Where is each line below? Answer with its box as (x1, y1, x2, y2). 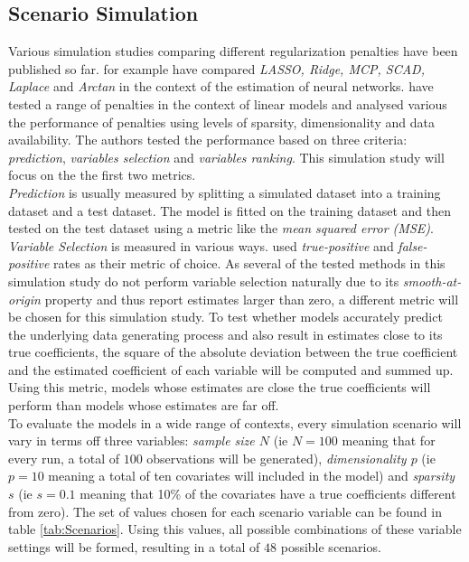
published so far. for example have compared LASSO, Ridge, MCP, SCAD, (8, 59, 425, 78)
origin (8, 289, 41, 308)
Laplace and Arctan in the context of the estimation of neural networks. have (8, 77, 434, 96)
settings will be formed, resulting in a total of (8, 537, 260, 556)
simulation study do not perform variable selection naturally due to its (8, 271, 399, 290)
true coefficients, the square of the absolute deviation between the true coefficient (8, 342, 458, 361)
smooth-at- (402, 271, 462, 290)
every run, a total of (8, 448, 119, 467)
